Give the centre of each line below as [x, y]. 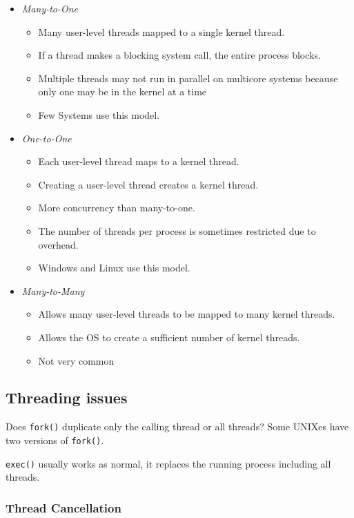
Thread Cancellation [63, 507]
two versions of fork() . [55, 440]
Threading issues [67, 397]
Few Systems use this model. [99, 114]
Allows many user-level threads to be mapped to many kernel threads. [187, 314]
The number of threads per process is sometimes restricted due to [177, 230]
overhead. [58, 244]
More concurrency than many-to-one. [117, 208]
